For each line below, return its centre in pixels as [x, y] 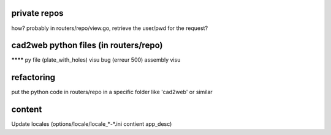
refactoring [33, 77]
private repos [37, 13]
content [27, 110]
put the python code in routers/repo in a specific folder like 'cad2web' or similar [112, 92]
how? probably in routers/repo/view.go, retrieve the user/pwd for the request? [110, 28]
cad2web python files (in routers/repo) [87, 46]
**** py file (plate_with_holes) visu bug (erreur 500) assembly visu [96, 60]
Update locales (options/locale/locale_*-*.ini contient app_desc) [92, 124]
